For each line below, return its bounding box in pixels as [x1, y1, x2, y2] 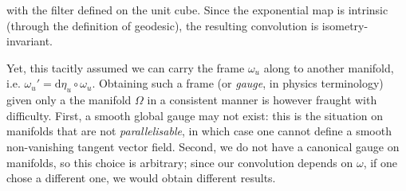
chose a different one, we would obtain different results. [6, 170, 276, 186]
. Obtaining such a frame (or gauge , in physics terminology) [92, 75, 384, 92]
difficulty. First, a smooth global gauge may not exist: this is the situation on [6, 107, 384, 123]
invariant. [6, 33, 53, 49]
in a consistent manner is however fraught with [147, 92, 377, 108]
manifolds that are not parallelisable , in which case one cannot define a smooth [6, 123, 392, 139]
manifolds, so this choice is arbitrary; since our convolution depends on [6, 154, 353, 170]
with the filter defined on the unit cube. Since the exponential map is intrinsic [6, 2, 388, 18]
